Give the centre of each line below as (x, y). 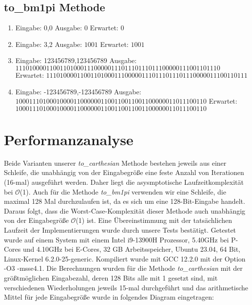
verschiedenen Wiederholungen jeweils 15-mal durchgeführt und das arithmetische (126, 287)
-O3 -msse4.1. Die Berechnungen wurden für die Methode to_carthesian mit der (123, 268)
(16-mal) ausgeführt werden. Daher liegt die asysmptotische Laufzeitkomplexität (124, 182)
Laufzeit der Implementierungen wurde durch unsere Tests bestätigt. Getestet (120, 230)
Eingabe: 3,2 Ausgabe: (49, 44)
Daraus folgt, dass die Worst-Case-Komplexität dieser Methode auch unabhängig (125, 210)
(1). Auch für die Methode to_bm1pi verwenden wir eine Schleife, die (123, 191)
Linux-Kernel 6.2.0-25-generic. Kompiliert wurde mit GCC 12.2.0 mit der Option (125, 258)
